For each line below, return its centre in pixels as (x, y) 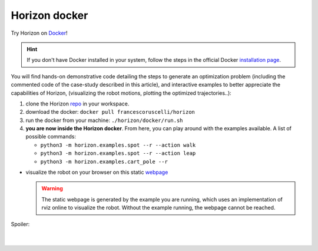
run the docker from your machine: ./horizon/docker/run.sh (104, 120)
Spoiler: (20, 224)
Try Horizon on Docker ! (39, 33)
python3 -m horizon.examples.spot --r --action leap (118, 153)
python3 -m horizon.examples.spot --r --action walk (118, 145)
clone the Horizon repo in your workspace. (77, 104)
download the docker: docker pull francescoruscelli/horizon (110, 112)
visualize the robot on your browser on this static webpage (97, 172)
